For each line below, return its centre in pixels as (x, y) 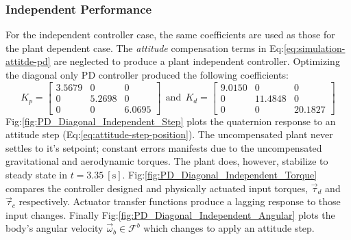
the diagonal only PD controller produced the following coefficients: (147, 75)
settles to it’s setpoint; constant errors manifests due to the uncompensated (164, 147)
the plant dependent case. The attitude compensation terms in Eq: (145, 48)
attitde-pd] (28, 61)
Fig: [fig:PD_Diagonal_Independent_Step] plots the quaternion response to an (171, 121)
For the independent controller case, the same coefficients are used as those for (170, 35)
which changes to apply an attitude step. (229, 228)
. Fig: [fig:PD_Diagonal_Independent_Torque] (220, 175)
